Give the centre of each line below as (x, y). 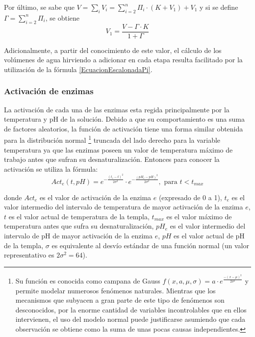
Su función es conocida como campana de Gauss (88, 280)
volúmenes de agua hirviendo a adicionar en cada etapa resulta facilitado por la (123, 60)
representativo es (29, 255)
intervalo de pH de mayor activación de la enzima (78, 235)
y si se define (219, 7)
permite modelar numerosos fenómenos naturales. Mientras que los (115, 290)
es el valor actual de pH (209, 235)
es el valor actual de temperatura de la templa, (79, 216)
